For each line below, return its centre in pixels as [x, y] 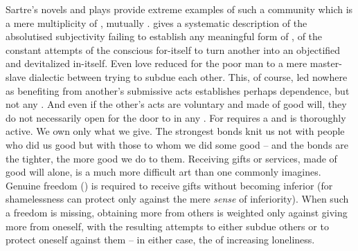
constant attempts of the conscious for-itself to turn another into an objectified [173, 49]
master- [326, 63]
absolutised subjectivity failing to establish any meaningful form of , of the [164, 36]
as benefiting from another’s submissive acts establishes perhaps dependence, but [178, 90]
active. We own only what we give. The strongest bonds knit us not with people [175, 131]
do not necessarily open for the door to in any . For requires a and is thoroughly [176, 117]
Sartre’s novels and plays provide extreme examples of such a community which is [179, 9]
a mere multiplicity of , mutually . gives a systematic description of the [156, 22]
